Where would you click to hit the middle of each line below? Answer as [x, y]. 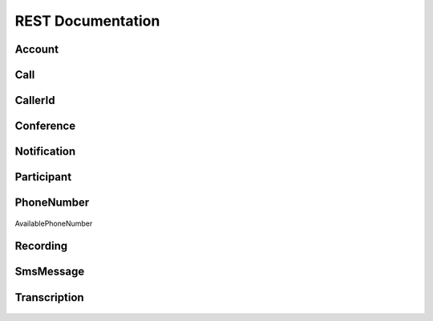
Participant [43, 177]
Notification [45, 152]
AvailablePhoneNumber [54, 223]
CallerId [35, 100]
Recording [41, 246]
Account [37, 49]
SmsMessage [50, 272]
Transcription [49, 297]
